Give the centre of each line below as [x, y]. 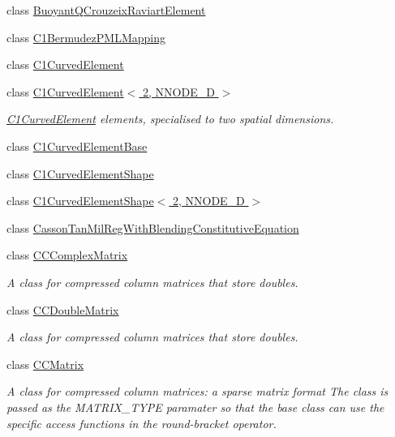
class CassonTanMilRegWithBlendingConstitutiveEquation [153, 227]
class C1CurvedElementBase [77, 146]
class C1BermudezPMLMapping [86, 37]
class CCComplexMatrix [67, 255]
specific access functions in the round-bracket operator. [142, 423]
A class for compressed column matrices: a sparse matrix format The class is [197, 391]
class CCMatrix [45, 364]
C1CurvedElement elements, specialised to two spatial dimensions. [170, 119]
